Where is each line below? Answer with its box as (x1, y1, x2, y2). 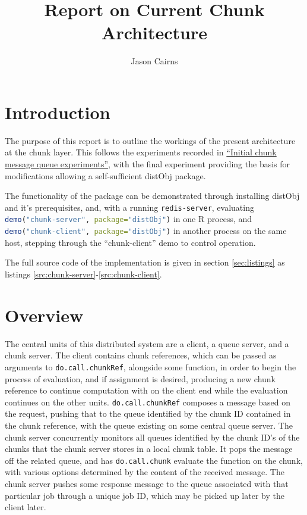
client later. (5, 501, 46, 513)
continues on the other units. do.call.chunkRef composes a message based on (5, 395, 291, 408)
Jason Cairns (131, 55, 178, 67)
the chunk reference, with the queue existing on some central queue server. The (5, 419, 293, 431)
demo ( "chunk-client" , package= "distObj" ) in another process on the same (5, 224, 287, 237)
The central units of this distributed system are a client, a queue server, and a (5, 337, 289, 349)
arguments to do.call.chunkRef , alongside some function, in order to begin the (5, 360, 296, 373)
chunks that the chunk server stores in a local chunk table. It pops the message (5, 442, 293, 455)
